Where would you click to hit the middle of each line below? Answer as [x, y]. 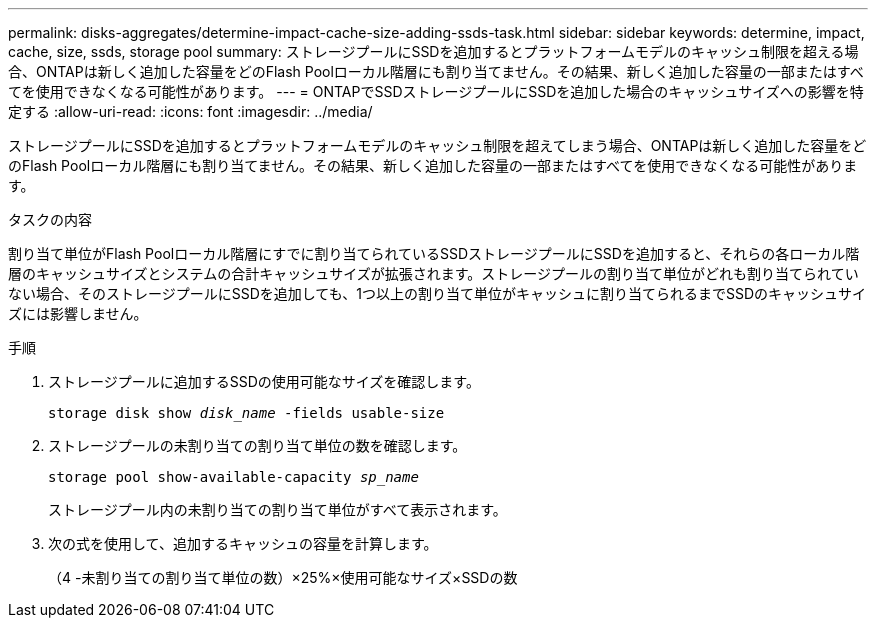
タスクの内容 [50, 219]
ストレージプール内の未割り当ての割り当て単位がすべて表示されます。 [277, 509]
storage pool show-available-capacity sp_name [233, 477]
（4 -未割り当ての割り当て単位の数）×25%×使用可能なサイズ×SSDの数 [283, 577]
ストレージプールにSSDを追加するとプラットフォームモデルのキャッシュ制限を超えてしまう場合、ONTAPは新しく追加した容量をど [437, 145]
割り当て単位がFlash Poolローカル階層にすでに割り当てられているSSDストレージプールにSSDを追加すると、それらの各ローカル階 [434, 253]
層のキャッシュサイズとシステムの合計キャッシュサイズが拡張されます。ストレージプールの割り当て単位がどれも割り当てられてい [433, 273]
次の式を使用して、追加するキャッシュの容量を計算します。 [243, 543]
